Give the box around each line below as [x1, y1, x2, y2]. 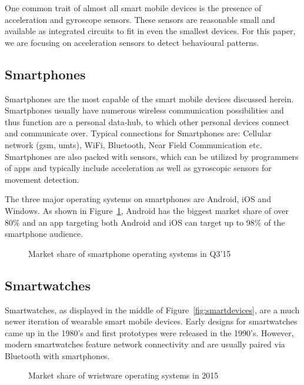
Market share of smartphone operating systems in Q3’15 [28, 247, 231, 259]
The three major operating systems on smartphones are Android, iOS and [5, 193, 271, 205]
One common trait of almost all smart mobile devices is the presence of [5, 2, 262, 14]
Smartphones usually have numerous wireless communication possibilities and [5, 104, 284, 116]
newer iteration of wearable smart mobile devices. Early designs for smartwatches [5, 315, 298, 327]
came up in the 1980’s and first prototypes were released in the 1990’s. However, [5, 326, 294, 339]
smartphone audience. [5, 227, 83, 240]
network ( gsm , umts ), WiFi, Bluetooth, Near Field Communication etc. [5, 138, 262, 150]
